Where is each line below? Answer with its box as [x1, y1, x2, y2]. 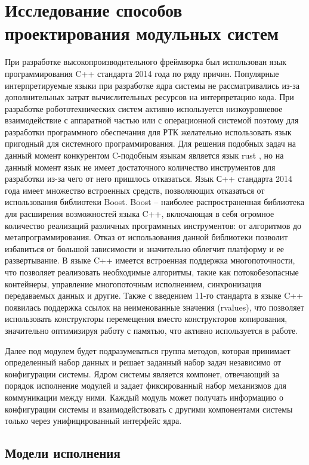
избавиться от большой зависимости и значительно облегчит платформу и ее [5, 242, 285, 255]
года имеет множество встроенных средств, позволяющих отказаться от [5, 184, 265, 196]
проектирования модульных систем [5, 21, 279, 45]
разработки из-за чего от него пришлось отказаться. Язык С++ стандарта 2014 [5, 172, 292, 185]
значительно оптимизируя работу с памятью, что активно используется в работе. [5, 324, 298, 336]
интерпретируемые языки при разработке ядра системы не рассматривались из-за [5, 79, 299, 91]
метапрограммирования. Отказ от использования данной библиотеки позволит [5, 231, 288, 243]
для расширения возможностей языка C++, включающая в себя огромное [5, 207, 274, 220]
